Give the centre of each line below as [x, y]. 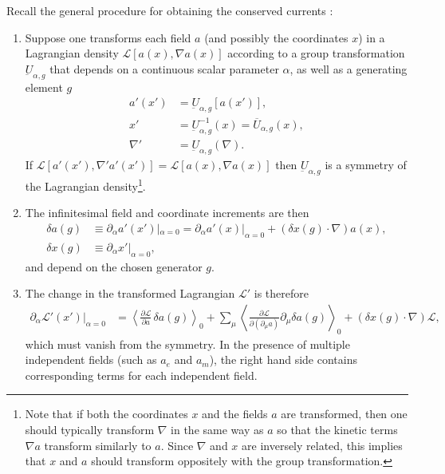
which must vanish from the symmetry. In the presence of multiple [187, 344]
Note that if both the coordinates [106, 414]
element [44, 87]
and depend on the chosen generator [114, 266]
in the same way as [217, 429]
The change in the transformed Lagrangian [130, 293]
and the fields [235, 414]
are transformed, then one [344, 414]
